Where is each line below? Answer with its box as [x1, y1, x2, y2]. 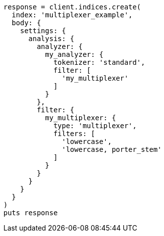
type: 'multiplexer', [53, 122, 137, 130]
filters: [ [53, 130, 95, 138]
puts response [3, 209, 58, 217]
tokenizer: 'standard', [53, 58, 145, 66]
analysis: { [28, 35, 75, 43]
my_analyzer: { [45, 50, 104, 58]
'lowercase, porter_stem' [62, 145, 162, 153]
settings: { [20, 27, 66, 35]
